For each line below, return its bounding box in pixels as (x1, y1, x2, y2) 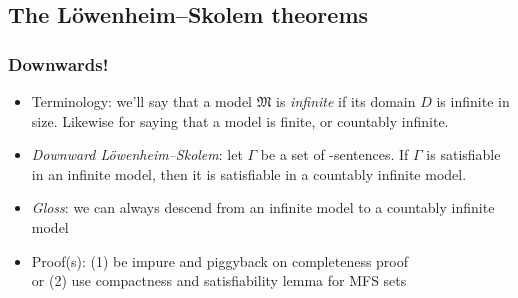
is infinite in (436, 91, 510, 111)
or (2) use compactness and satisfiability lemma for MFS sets (31, 270, 407, 291)
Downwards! (8, 51, 109, 76)
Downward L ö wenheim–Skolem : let (31, 144, 243, 165)
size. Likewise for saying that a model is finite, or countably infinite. (31, 110, 449, 131)
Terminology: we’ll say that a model (31, 91, 253, 111)
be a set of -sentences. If (260, 144, 409, 165)
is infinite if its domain (276, 91, 416, 111)
